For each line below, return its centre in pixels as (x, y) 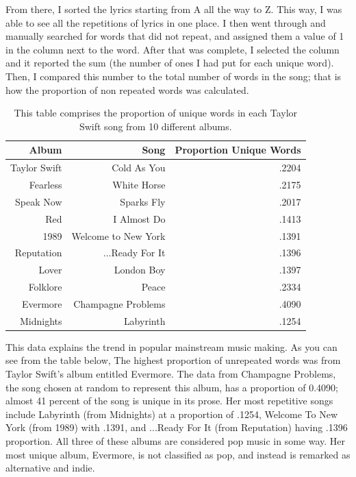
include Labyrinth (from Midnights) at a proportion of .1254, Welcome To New (172, 414)
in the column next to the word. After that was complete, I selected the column (173, 49)
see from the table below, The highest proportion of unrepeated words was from (173, 360)
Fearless (46, 185)
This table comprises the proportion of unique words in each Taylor (156, 113)
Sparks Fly (143, 201)
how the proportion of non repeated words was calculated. (127, 89)
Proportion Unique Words (238, 150)
